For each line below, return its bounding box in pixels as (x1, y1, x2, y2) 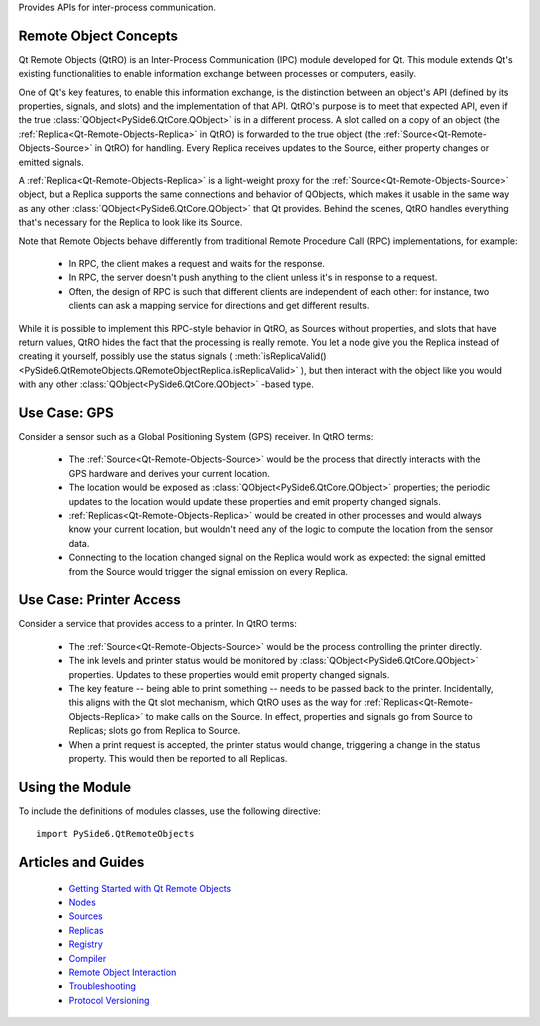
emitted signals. (18, 156, 84, 168)
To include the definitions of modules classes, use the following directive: (18, 805, 321, 817)
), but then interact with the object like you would (300, 364, 502, 376)
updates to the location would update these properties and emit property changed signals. (68, 495, 441, 507)
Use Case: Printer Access (18, 591, 182, 609)
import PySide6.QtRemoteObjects (36, 828, 195, 840)
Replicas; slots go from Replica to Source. (68, 725, 241, 737)
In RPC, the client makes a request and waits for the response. (68, 257, 325, 269)
